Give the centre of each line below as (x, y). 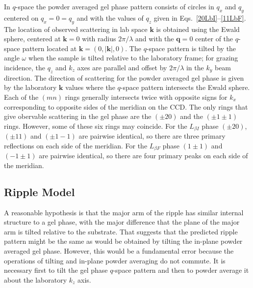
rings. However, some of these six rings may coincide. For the (96, 126)
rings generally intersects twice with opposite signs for (146, 97)
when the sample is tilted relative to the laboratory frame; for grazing (133, 58)
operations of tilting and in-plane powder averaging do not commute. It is (115, 260)
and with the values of (110, 17)
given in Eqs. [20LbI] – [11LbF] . (200, 17)
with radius (99, 39)
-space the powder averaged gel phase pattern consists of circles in (115, 6)
